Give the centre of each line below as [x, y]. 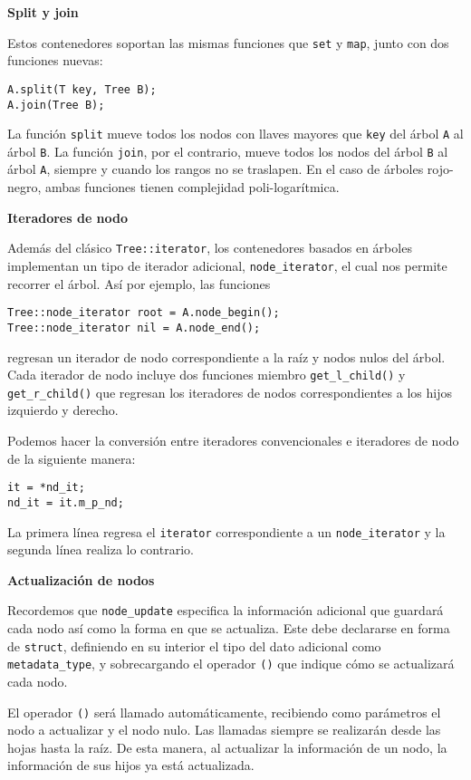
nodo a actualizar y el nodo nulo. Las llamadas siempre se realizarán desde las [224, 730]
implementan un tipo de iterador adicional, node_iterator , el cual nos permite [227, 265]
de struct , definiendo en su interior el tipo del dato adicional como [194, 645]
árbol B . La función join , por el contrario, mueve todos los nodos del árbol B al [228, 151]
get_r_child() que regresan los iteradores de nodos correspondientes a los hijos [230, 392]
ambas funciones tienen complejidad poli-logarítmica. [192, 187]
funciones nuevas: [55, 60]
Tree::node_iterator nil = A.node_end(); [134, 327]
